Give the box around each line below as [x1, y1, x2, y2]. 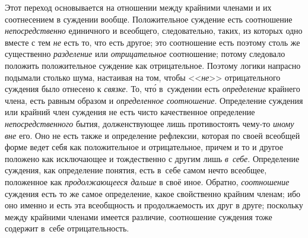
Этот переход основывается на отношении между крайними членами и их [5, 1, 272, 13]
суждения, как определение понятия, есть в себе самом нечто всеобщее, [5, 164, 267, 176]
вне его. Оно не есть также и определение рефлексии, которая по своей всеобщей [5, 129, 300, 141]
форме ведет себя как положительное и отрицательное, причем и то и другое [5, 141, 283, 153]
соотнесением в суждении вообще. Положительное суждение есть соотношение [5, 12, 293, 25]
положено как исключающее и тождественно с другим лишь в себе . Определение [5, 152, 300, 164]
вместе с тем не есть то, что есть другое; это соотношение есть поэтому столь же [5, 36, 300, 48]
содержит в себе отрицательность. [5, 222, 129, 234]
